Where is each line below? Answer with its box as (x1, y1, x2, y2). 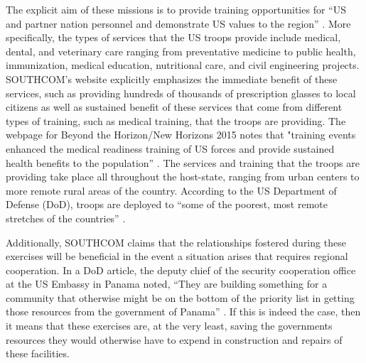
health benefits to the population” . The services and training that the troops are (6, 155, 360, 170)
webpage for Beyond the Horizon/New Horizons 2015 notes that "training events (6, 127, 356, 142)
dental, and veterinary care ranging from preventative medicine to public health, (6, 43, 356, 58)
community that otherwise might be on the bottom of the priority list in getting (6, 290, 355, 305)
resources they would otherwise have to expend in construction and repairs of (6, 332, 343, 347)
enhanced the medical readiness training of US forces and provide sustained (6, 141, 335, 156)
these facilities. (6, 346, 70, 361)
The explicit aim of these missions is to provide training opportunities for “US (6, 2, 346, 16)
